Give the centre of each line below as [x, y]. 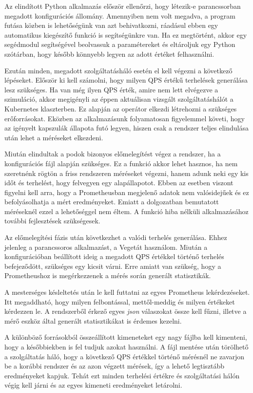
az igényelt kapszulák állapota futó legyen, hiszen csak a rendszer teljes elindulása [127, 128]
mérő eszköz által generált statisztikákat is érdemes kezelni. [93, 320]
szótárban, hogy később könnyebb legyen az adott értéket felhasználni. [109, 54]
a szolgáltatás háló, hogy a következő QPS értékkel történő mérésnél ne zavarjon [125, 356]
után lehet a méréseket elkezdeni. [54, 137]
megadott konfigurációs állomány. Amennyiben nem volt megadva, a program [120, 15]
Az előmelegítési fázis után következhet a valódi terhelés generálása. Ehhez [116, 237]
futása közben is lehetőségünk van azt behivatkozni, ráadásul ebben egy [111, 25]
